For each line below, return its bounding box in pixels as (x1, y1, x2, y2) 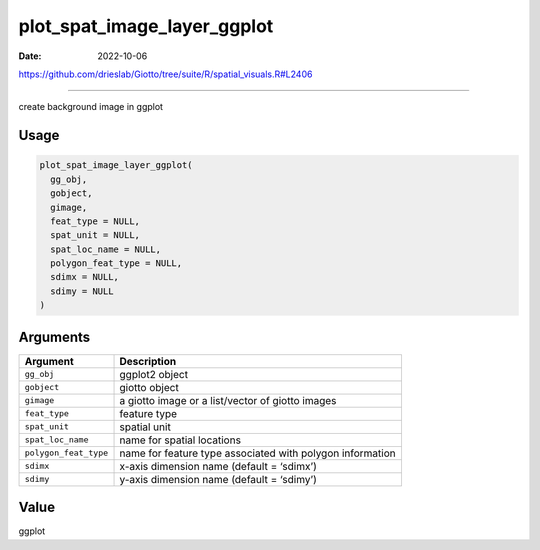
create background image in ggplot (18, 101, 164, 113)
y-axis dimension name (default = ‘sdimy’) (119, 472, 317, 486)
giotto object (119, 380, 179, 394)
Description (119, 354, 177, 368)
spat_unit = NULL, (50, 230, 140, 241)
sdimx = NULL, (50, 271, 120, 283)
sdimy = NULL (50, 285, 114, 297)
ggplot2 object (119, 367, 189, 381)
